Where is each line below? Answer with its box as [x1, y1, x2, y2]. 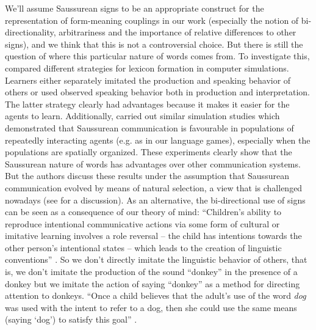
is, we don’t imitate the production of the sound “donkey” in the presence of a [5, 265, 298, 278]
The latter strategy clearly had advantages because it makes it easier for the [5, 97, 290, 110]
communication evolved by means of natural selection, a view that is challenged [5, 181, 303, 194]
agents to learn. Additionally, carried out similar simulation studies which [5, 109, 280, 122]
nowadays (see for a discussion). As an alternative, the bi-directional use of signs [5, 193, 306, 206]
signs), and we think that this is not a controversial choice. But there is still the [5, 37, 303, 50]
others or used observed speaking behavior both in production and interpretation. [5, 86, 310, 98]
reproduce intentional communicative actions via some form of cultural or [5, 217, 280, 230]
